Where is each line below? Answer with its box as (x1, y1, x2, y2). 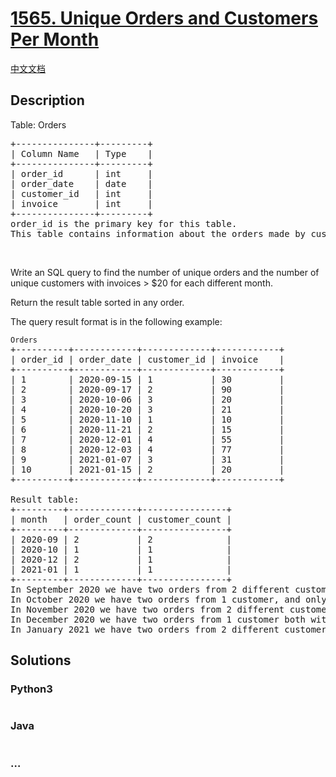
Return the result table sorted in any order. (10, 296, 185, 308)
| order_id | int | (10, 168, 153, 179)
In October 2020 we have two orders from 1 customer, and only (10, 593, 327, 605)
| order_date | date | (10, 178, 153, 189)
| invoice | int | (10, 198, 153, 209)
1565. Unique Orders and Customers (10, 7, 319, 30)
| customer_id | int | (10, 188, 153, 199)
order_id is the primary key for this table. (10, 218, 238, 229)
